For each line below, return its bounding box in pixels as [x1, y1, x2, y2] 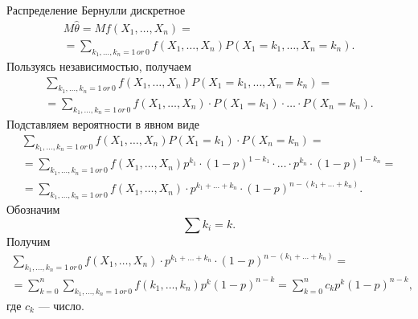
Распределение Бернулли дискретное [6, 2, 186, 18]
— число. [38, 297, 84, 313]
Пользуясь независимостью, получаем [6, 58, 191, 75]
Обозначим [6, 201, 60, 218]
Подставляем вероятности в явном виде [6, 116, 200, 133]
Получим [6, 232, 51, 249]
